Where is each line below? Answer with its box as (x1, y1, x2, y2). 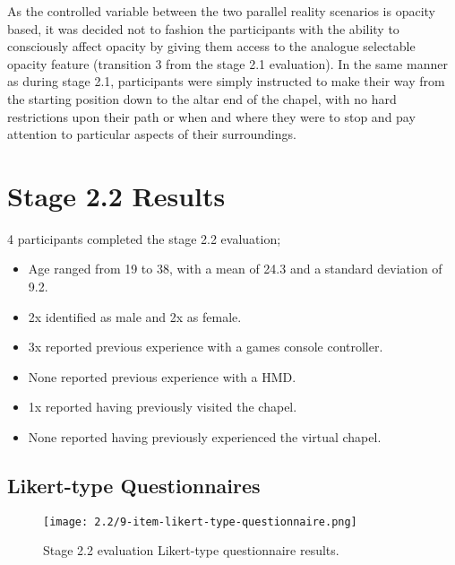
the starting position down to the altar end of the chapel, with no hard (7, 89, 397, 108)
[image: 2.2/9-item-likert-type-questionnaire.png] (43, 515, 357, 528)
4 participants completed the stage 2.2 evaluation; (7, 229, 281, 248)
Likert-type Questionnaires (7, 472, 261, 500)
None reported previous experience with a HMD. (28, 367, 296, 386)
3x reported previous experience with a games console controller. (28, 337, 383, 356)
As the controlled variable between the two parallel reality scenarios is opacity (7, 2, 436, 20)
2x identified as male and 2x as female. (28, 307, 242, 326)
